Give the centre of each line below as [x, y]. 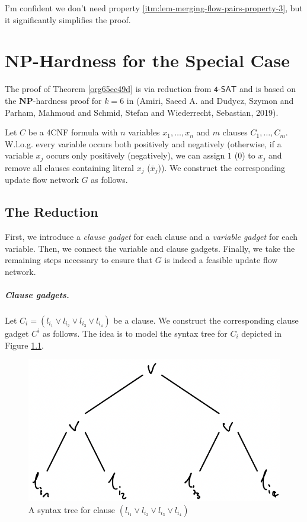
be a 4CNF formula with [73, 132]
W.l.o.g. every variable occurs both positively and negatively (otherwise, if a [143, 143]
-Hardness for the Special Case [161, 60]
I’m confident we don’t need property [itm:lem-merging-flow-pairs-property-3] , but [154, 8]
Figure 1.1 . [24, 345]
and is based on [268, 89]
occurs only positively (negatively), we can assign [136, 155]
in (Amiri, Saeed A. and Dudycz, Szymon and [210, 100]
